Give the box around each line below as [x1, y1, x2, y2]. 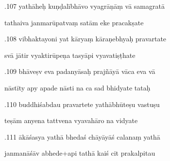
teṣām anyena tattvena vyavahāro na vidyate [4, 115, 138, 125]
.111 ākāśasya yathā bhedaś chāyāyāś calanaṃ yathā [4, 131, 160, 142]
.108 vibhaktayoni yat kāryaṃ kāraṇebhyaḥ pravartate [4, 34, 167, 44]
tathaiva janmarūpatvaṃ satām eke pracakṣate [4, 17, 144, 27]
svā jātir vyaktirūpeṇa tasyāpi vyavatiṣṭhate [4, 50, 136, 60]
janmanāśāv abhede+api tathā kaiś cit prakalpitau [4, 148, 155, 158]
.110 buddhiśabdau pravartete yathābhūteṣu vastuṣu [4, 99, 160, 109]
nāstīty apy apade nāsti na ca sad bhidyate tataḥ [4, 82, 151, 92]
